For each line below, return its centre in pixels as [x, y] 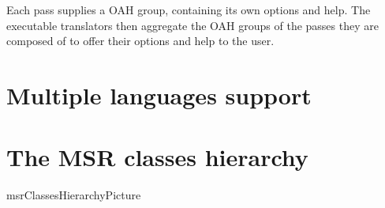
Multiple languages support [159, 95]
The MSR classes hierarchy [157, 157]
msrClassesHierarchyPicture [74, 195]
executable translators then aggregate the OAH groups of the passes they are [192, 25]
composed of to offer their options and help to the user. [140, 41]
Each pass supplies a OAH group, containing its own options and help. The [189, 9]
